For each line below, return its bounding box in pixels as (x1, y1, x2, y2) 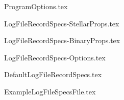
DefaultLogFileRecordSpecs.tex (4, 69, 102, 80)
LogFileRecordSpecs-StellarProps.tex (4, 18, 119, 28)
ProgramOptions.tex (4, 1, 68, 11)
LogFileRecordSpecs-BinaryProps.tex (4, 35, 120, 46)
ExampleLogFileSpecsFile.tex (4, 86, 96, 96)
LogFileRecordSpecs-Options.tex (4, 52, 106, 62)
